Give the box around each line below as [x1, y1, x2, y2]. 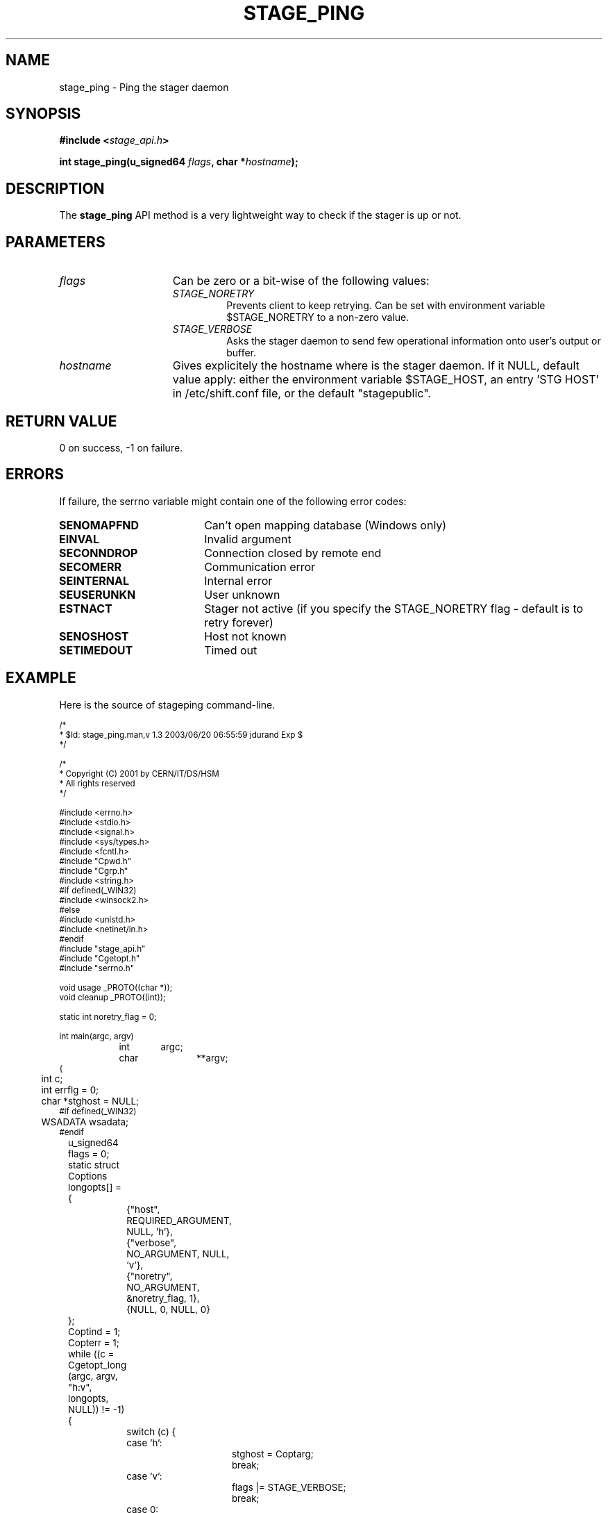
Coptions [67, 1170, 108, 1182]
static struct [67, 1159, 120, 1171]
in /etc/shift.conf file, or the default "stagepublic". [172, 386, 431, 401]
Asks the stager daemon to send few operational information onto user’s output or [226, 335, 601, 347]
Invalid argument [204, 531, 292, 546]
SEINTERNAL [58, 573, 129, 588]
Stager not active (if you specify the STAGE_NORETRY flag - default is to [204, 601, 584, 615]
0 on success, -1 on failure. [59, 441, 183, 454]
